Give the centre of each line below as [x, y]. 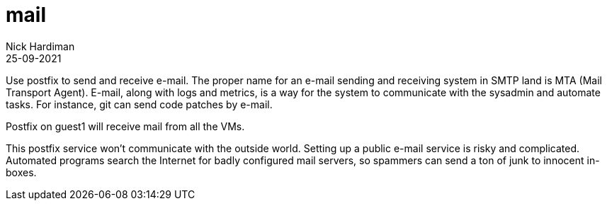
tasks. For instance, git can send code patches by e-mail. [139, 104]
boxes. [21, 172]
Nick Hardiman [40, 46]
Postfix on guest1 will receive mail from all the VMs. [125, 126]
